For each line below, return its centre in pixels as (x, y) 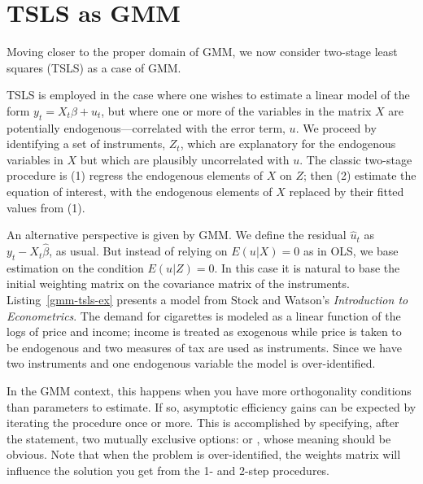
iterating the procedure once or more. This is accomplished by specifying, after (203, 423)
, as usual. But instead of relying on (138, 251)
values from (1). (46, 207)
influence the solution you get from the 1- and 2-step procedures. (168, 470)
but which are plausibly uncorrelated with (185, 159)
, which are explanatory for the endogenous (288, 144)
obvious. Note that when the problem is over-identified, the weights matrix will (204, 454)
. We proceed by (336, 127)
